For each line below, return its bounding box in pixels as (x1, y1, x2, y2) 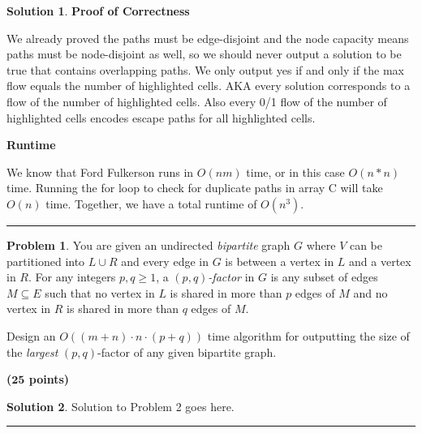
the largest (6, 343, 58, 360)
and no (353, 284, 388, 301)
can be (349, 236, 383, 253)
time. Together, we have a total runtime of (45, 195, 257, 212)
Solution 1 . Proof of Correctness (6, 2, 190, 19)
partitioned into (6, 252, 85, 269)
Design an (6, 327, 56, 344)
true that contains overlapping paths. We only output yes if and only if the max (6, 61, 404, 78)
